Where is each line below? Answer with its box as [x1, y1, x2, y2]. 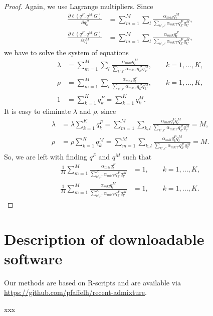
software [4, 248, 63, 268]
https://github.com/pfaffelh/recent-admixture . [4, 287, 147, 297]
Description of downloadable [4, 228, 204, 249]
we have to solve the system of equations [4, 47, 129, 57]
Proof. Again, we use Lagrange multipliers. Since [4, 1, 153, 11]
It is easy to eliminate [4, 106, 71, 116]
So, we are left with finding [4, 151, 87, 162]
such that [122, 151, 152, 162]
